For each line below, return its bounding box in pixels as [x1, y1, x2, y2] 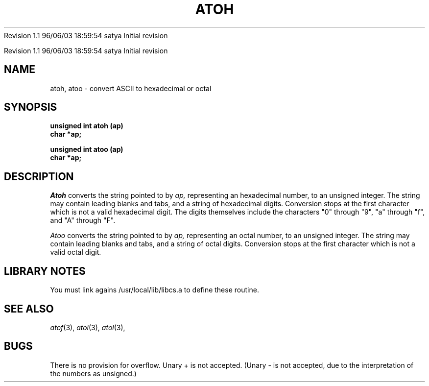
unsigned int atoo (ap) [50, 145, 123, 154]
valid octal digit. [50, 248, 101, 257]
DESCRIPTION [4, 170, 74, 183]
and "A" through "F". [50, 216, 116, 225]
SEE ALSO [4, 302, 54, 315]
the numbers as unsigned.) [50, 369, 137, 378]
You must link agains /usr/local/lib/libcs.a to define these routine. [50, 286, 259, 294]
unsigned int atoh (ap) [50, 121, 123, 130]
